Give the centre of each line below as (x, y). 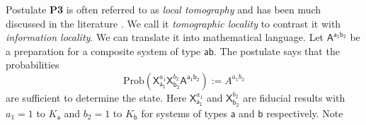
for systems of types (184, 113)
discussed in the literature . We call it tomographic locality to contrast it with (173, 23)
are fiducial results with (294, 97)
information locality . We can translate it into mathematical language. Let (165, 37)
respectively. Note (305, 113)
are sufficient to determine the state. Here (96, 97)
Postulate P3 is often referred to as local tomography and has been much (164, 9)
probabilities (33, 65)
